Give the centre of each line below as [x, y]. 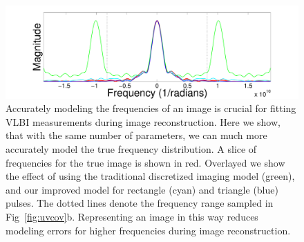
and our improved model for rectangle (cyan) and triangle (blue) [142, 189]
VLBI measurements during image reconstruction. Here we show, [143, 121]
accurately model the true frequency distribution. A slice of [131, 148]
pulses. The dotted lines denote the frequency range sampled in [140, 203]
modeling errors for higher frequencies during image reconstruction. [148, 230]
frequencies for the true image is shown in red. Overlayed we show [145, 162]
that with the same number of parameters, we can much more [136, 135]
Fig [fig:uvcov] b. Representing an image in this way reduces [132, 216]
